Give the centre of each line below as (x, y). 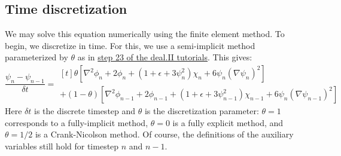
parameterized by (36, 57)
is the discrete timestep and (85, 111)
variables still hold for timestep (62, 146)
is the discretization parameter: (202, 111)
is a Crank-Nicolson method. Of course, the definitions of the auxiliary (164, 134)
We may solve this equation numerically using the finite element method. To (145, 34)
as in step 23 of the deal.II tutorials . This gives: (165, 57)
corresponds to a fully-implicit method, (77, 122)
